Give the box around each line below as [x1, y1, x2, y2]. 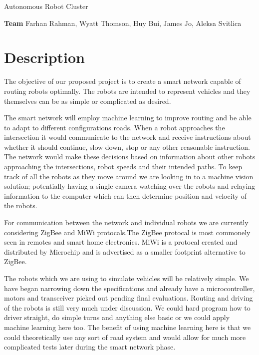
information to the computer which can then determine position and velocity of [4, 190, 247, 201]
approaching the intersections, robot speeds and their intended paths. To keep [4, 161, 243, 172]
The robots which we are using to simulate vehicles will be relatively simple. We [4, 273, 249, 283]
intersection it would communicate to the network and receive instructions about [4, 132, 251, 142]
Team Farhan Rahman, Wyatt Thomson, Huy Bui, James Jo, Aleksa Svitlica [4, 17, 242, 28]
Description [4, 47, 85, 67]
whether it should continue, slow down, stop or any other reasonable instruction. [4, 141, 250, 152]
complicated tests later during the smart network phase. [4, 342, 176, 352]
